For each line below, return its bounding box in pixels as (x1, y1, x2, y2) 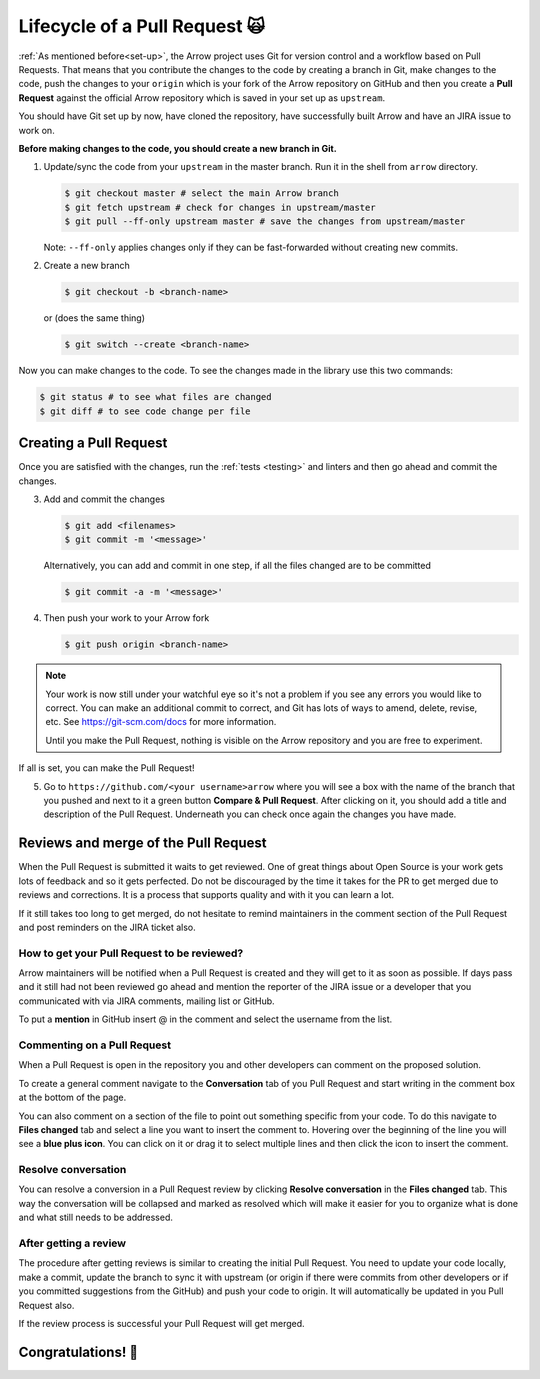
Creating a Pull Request (18, 435, 168, 452)
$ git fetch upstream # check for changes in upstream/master (64, 201, 376, 213)
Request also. (18, 1299, 75, 1311)
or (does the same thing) (43, 312, 145, 324)
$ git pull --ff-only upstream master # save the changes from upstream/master (64, 216, 466, 227)
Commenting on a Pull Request (18, 1038, 172, 1052)
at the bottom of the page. (18, 1091, 127, 1104)
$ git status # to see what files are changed (39, 391, 272, 403)
